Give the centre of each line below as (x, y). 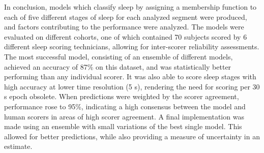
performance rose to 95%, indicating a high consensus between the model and (125, 106)
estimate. (18, 146)
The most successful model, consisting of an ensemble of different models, (119, 56)
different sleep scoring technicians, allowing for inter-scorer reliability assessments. (132, 47)
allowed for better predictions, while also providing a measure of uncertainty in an (132, 136)
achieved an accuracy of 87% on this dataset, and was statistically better (118, 66)
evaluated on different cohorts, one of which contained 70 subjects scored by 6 (126, 36)
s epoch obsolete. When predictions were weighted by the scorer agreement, (122, 96)
